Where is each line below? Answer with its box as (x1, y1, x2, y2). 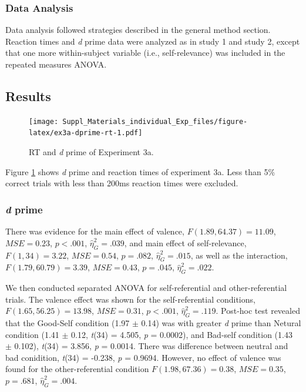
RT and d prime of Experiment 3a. (29, 146, 154, 158)
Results (5, 86, 51, 105)
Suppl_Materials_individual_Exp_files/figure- (62, 117, 248, 126)
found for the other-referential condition (5, 363, 149, 375)
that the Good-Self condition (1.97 (5, 317, 130, 329)
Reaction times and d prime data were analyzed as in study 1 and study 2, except (5, 35, 300, 47)
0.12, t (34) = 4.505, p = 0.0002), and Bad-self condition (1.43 (71, 328, 292, 340)
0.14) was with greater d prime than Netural (141, 317, 301, 329)
